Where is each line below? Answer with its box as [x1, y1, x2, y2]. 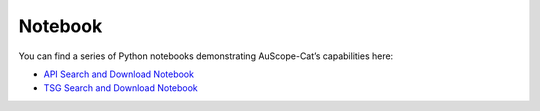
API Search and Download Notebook [43, 68, 195, 80]
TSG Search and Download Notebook [43, 82, 199, 94]
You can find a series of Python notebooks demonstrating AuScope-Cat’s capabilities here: [18, 50, 394, 62]
